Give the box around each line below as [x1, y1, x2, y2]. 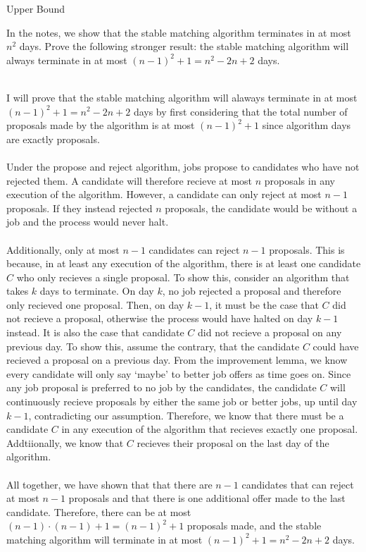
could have [313, 338, 359, 353]
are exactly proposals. [6, 131, 100, 146]
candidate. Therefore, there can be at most [6, 504, 191, 519]
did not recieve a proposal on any [198, 325, 342, 340]
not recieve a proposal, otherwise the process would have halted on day [6, 311, 313, 326]
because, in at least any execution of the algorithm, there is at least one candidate [6, 256, 361, 271]
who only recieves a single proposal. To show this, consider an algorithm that [16, 269, 350, 284]
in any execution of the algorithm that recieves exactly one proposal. [61, 422, 358, 436]
